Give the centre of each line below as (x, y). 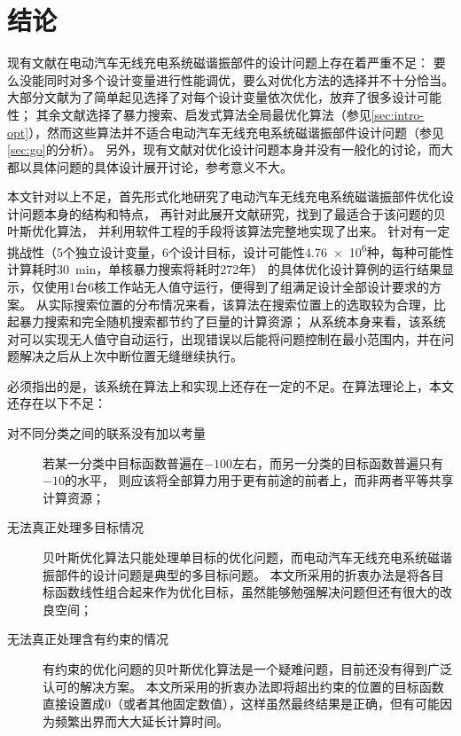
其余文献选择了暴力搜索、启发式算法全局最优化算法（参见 (203, 114)
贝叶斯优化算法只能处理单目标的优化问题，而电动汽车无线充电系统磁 (241, 557)
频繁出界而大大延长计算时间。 (141, 720)
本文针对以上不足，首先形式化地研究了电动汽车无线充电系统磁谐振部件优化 (224, 196)
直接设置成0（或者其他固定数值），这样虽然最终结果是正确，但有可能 (241, 704)
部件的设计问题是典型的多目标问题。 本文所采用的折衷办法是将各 (243, 574)
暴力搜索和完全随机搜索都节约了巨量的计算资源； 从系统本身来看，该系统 (232, 321)
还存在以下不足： (57, 403)
